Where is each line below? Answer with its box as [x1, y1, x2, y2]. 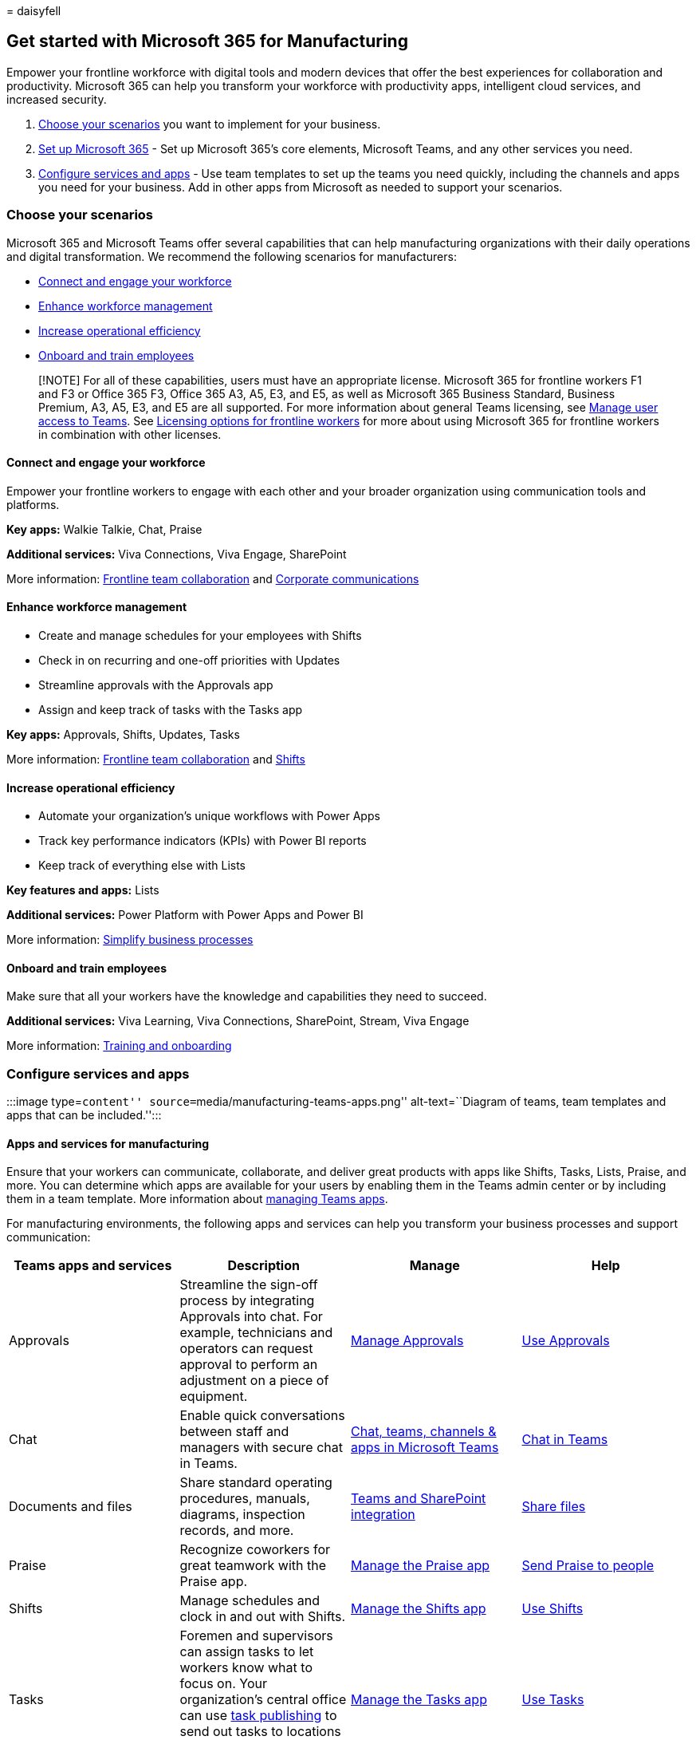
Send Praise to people [521, 1557, 655, 1574]
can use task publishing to [179, 1707, 337, 1724]
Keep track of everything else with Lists [38, 858, 246, 873]
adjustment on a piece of [179, 1372, 329, 1389]
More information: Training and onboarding [6, 1039, 232, 1053]
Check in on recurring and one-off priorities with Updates [38, 653, 340, 668]
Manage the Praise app [351, 1557, 490, 1574]
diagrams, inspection [179, 1506, 305, 1523]
